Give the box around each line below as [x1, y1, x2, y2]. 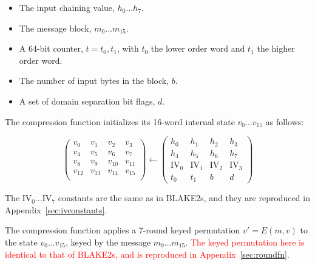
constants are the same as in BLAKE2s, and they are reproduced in [58, 191, 310, 204]
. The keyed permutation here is [185, 235, 305, 248]
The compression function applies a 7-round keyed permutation [5, 224, 240, 236]
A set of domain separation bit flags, [19, 94, 155, 107]
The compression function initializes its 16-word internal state [5, 115, 235, 128]
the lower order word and [151, 42, 245, 55]
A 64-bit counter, [19, 42, 83, 55]
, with [117, 42, 139, 55]
